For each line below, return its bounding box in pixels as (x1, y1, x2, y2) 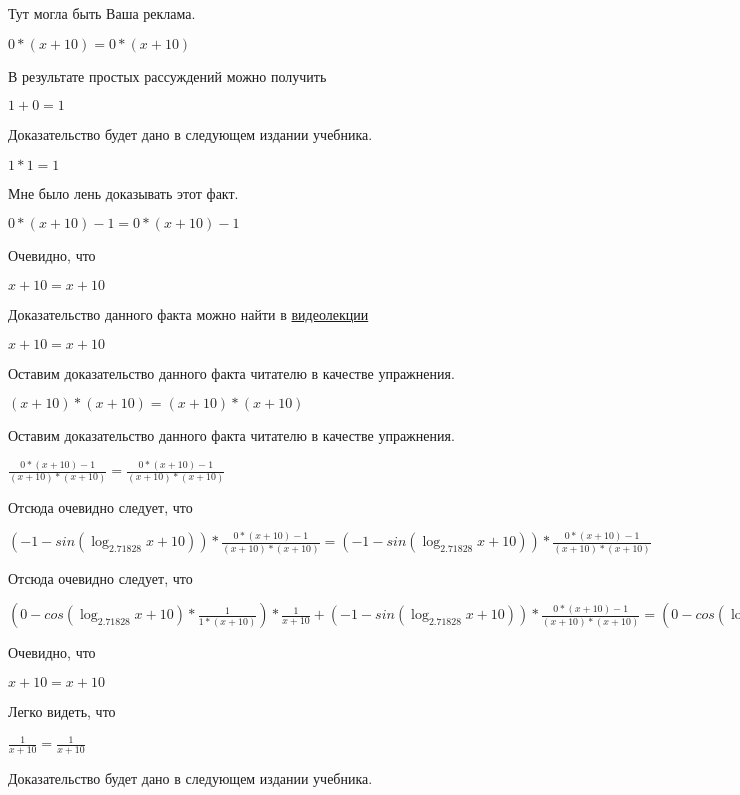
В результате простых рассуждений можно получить (8, 65, 327, 86)
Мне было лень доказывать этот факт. (8, 182, 239, 203)
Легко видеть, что (8, 701, 116, 722)
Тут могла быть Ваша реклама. (8, 3, 196, 23)
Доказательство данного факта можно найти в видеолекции (8, 303, 369, 324)
